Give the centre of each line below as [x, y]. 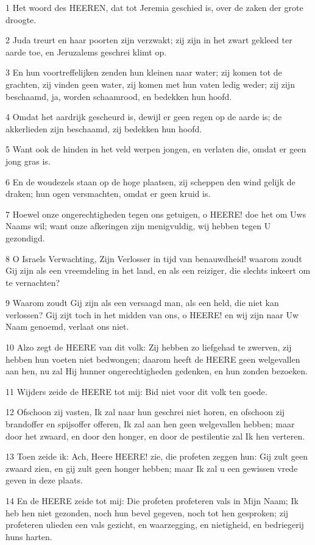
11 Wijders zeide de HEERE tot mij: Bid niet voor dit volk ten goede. [136, 391]
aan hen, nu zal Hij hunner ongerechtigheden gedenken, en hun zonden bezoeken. [157, 371]
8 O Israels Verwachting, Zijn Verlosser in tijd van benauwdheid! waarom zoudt [154, 258]
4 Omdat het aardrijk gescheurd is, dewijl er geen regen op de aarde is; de [144, 117]
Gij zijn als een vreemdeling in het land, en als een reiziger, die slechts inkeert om [158, 270]
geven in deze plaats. [44, 480]
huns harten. [29, 536]
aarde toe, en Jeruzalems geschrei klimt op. [86, 52]
